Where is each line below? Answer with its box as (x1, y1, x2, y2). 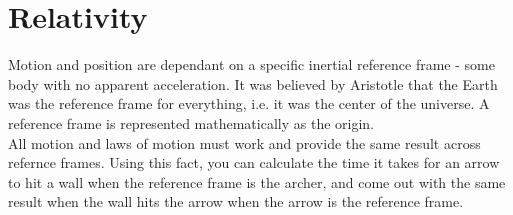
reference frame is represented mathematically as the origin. (8, 112, 374, 133)
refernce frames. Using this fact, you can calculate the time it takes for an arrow (8, 152, 500, 173)
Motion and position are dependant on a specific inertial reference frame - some (8, 54, 495, 75)
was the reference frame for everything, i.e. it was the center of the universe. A (8, 93, 490, 114)
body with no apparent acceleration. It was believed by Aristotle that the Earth (8, 73, 498, 94)
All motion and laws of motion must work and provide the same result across (8, 132, 481, 153)
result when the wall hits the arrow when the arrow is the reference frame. (8, 191, 464, 212)
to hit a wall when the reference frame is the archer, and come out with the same (8, 171, 506, 192)
